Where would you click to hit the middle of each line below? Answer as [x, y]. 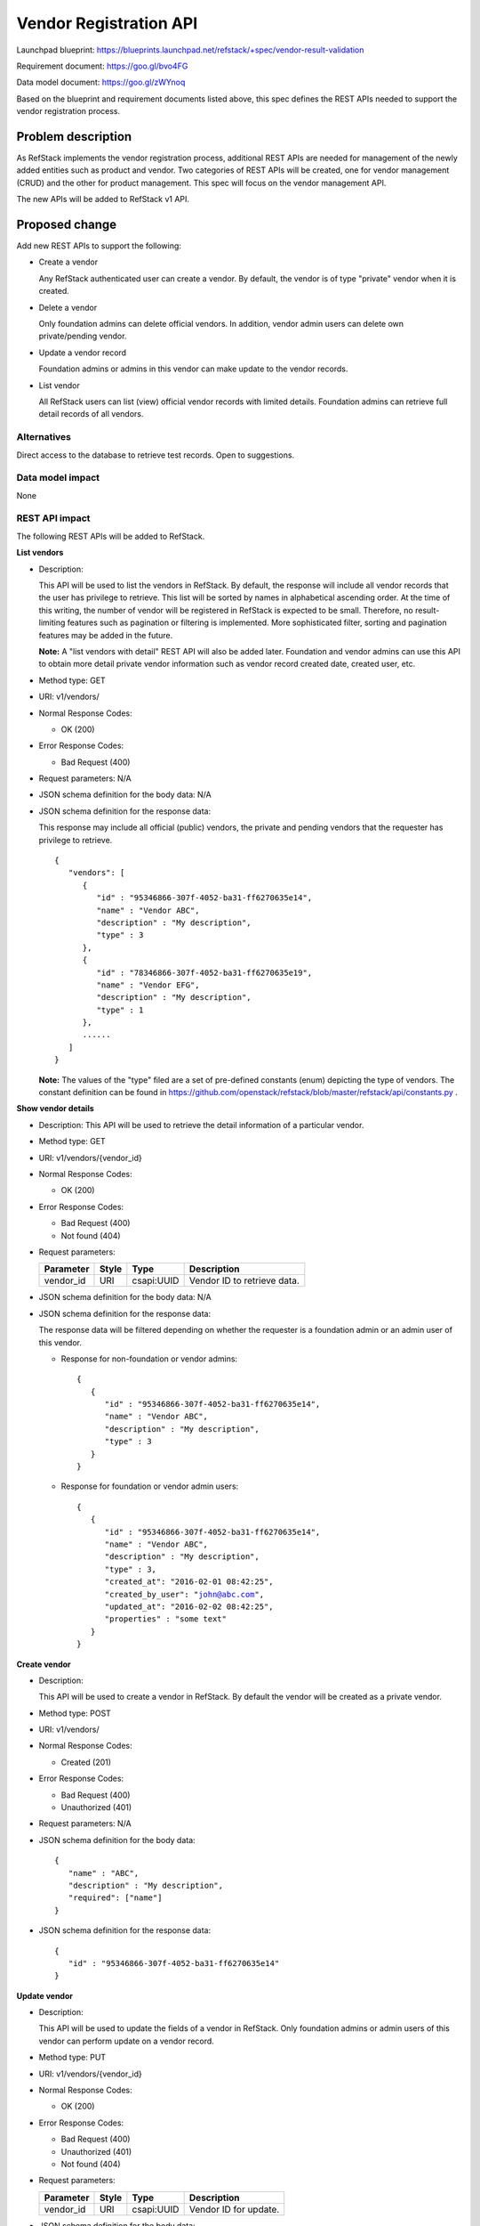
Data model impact [58, 478]
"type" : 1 [120, 1010]
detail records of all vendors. [91, 414]
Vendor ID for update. [234, 2209]
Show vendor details [56, 1109]
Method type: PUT [72, 2058]
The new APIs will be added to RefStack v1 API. [103, 199]
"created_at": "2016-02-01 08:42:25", [189, 1582]
